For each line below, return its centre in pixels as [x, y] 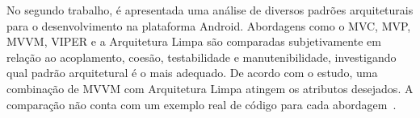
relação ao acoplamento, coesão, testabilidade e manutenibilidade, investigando [202, 57]
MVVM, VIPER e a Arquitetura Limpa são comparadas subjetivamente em [194, 41]
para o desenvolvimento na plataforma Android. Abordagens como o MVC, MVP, [209, 25]
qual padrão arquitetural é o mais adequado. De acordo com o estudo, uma [192, 73]
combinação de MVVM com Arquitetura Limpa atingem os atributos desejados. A [210, 88]
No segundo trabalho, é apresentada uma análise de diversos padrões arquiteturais [210, 10]
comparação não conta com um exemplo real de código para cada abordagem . [202, 104]
